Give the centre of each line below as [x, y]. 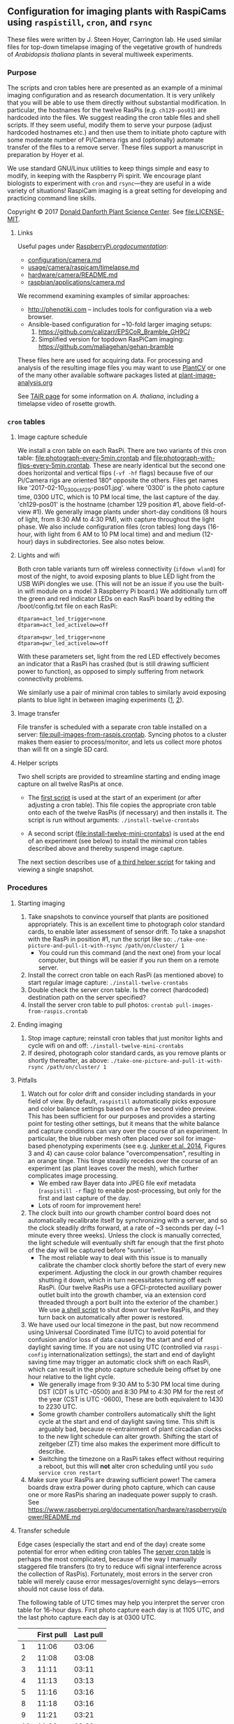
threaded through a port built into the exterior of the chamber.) [128, 1302]
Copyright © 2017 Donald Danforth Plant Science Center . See [95, 212]
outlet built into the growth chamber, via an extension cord [122, 1295]
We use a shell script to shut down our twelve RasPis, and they [128, 1310]
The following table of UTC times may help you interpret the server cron [121, 1602]
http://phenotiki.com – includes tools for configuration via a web [120, 310]
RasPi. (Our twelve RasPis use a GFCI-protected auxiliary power [130, 1287]
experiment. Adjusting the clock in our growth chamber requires [130, 1272]
